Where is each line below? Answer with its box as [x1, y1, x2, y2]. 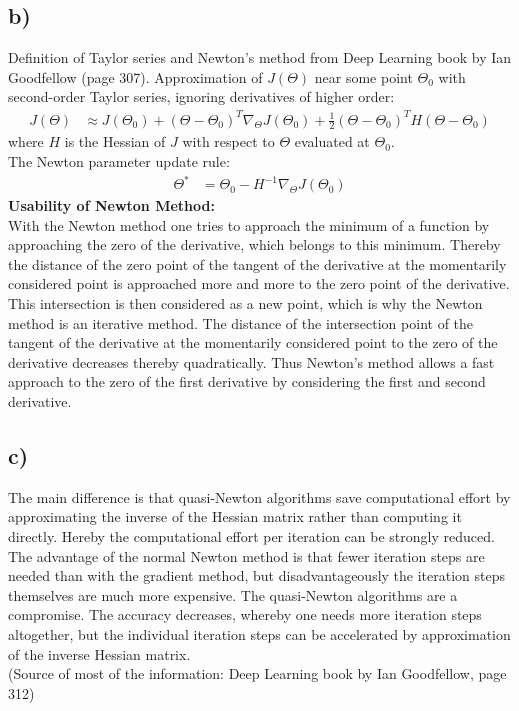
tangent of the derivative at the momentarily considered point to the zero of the [8, 332, 498, 353]
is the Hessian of [64, 131, 166, 152]
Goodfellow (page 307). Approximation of [8, 66, 263, 87]
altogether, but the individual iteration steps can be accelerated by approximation [8, 623, 511, 644]
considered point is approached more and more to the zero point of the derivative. [8, 273, 510, 294]
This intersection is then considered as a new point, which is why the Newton [8, 293, 483, 314]
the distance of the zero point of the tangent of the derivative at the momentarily [8, 253, 507, 274]
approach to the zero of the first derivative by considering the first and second [8, 371, 486, 392]
